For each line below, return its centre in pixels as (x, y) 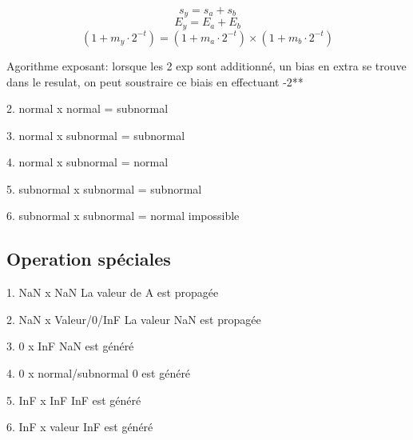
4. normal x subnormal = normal (87, 162)
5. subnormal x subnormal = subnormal (104, 188)
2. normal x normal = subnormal (87, 108)
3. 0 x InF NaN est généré (70, 346)
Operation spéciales (89, 259)
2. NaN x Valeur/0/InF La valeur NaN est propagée (134, 319)
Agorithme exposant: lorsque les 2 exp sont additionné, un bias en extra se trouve (206, 65)
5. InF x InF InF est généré (74, 400)
